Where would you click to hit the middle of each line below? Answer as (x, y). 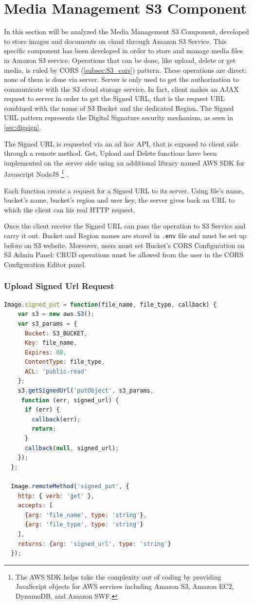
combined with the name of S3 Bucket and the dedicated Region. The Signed (119, 108)
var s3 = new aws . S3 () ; (56, 314)
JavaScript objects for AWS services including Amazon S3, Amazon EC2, (125, 586)
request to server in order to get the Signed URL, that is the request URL (114, 98)
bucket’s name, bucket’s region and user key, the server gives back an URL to (119, 200)
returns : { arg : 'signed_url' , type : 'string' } (94, 544)
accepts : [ (35, 506)
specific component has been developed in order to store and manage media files (123, 51)
